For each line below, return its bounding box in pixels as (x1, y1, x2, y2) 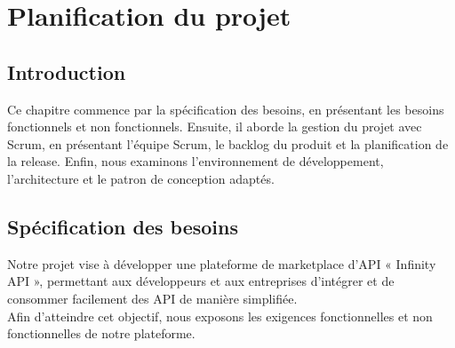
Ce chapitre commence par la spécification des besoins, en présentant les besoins (7, 99, 444, 118)
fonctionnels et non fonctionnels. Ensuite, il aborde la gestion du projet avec (7, 117, 422, 136)
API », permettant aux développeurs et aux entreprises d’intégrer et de (7, 272, 395, 290)
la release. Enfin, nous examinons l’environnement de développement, (7, 152, 384, 170)
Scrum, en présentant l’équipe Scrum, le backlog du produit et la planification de (7, 134, 449, 153)
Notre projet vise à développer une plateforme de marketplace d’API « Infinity (7, 254, 436, 273)
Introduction (7, 58, 126, 85)
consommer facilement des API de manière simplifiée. (7, 289, 298, 307)
